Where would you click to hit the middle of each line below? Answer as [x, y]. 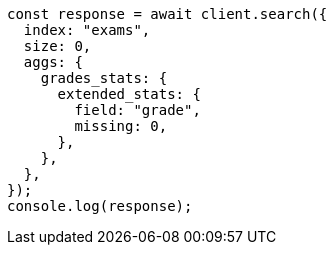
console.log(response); [100, 206]
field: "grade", [137, 110]
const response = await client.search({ [167, 14]
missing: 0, [121, 126]
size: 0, [57, 46]
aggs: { [53, 62]
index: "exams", [87, 30]
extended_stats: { [129, 94]
